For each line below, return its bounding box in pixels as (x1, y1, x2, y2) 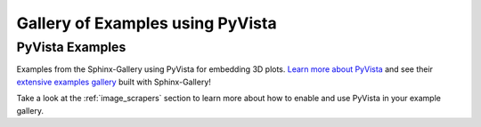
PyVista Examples (16, 39, 126, 55)
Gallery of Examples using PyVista (16, 13, 277, 33)
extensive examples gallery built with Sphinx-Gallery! (16, 76, 211, 87)
